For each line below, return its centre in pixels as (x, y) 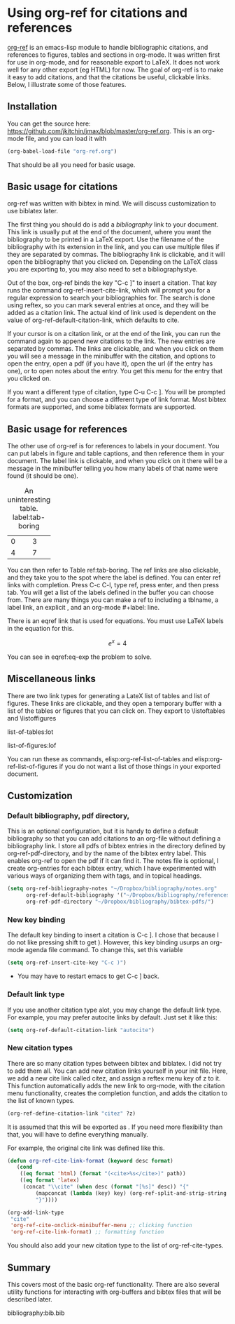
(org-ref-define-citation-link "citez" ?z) (72, 1114)
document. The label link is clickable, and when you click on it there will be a (117, 461)
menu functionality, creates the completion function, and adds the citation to (117, 1093)
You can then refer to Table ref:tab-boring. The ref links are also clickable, (114, 570)
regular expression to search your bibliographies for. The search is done (111, 298)
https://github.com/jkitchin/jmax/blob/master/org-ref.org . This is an (104, 131)
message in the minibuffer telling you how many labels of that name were (113, 469)
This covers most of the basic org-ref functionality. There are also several (113, 1284)
